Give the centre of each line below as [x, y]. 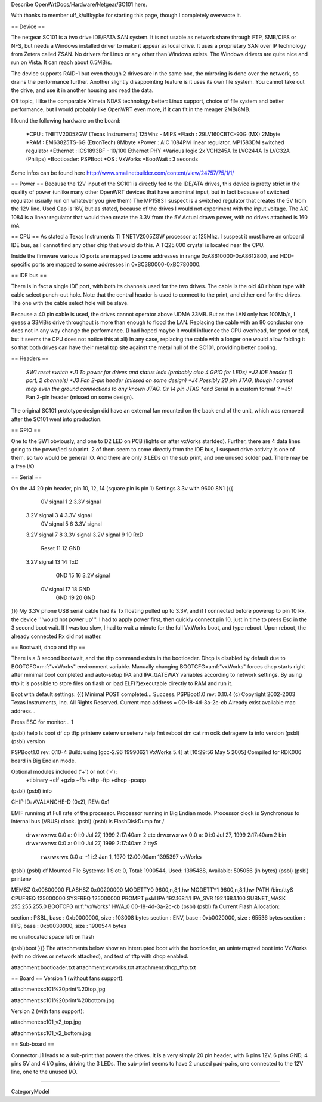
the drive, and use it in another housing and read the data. [82, 90]
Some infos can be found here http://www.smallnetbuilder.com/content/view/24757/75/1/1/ [123, 173]
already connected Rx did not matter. [57, 636]
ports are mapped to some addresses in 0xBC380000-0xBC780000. [116, 264]
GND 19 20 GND [75, 597]
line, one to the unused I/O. [44, 1072]
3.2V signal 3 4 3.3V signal [59, 515]
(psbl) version [28, 741]
